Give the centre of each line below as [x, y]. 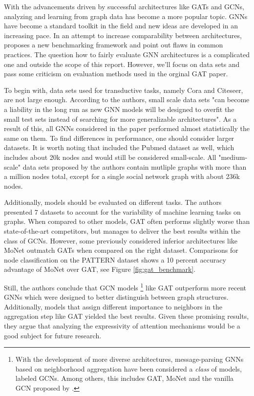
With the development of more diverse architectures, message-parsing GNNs [129, 359]
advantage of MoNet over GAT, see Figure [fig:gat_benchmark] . [100, 269]
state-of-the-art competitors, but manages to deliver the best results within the [122, 231]
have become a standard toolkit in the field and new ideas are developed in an [121, 26]
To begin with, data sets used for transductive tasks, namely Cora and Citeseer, [124, 90]
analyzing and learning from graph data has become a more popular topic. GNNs [126, 16]
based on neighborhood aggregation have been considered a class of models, [128, 368]
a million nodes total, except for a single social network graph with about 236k [122, 176]
